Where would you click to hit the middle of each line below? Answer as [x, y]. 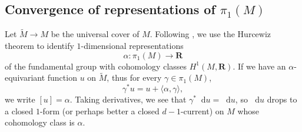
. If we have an [259, 66]
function [62, 77]
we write [20, 99]
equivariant [25, 77]
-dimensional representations [132, 46]
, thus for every [134, 77]
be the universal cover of [95, 34]
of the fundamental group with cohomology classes [96, 66]
